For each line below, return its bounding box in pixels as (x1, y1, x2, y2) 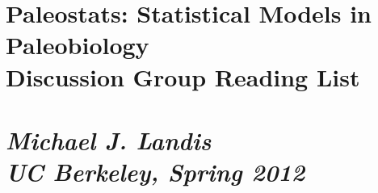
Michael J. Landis (6, 123, 212, 157)
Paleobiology (6, 28, 149, 61)
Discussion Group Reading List (6, 60, 360, 93)
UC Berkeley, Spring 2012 (6, 155, 305, 189)
